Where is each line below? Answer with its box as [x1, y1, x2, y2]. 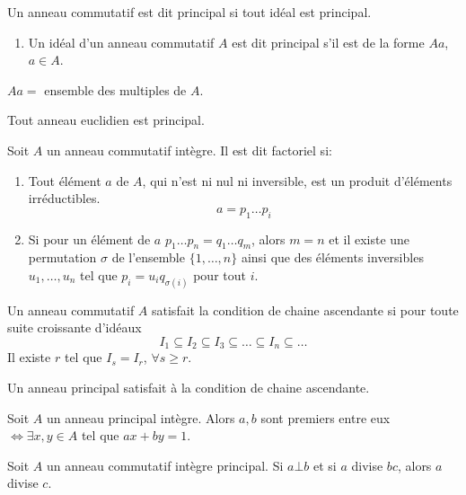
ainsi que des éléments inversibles [241, 248, 424, 267]
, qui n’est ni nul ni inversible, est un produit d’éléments [142, 171, 453, 190]
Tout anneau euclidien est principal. [7, 110, 205, 129]
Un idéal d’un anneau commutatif [28, 32, 215, 51]
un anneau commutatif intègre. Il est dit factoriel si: [46, 140, 332, 159]
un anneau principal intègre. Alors [46, 408, 235, 427]
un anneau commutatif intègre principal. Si [46, 455, 284, 474]
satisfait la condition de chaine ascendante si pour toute [152, 300, 459, 319]
